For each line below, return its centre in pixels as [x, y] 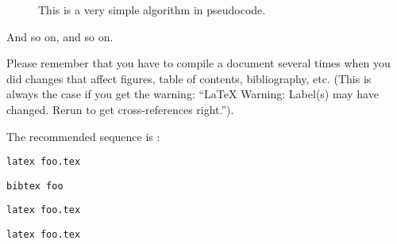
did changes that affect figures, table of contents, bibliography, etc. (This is [189, 78]
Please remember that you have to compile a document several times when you [198, 63]
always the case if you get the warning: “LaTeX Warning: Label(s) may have [193, 94]
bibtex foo [35, 186]
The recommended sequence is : [83, 136]
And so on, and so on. [60, 36]
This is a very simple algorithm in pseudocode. [152, 10]
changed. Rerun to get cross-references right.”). [120, 109]
